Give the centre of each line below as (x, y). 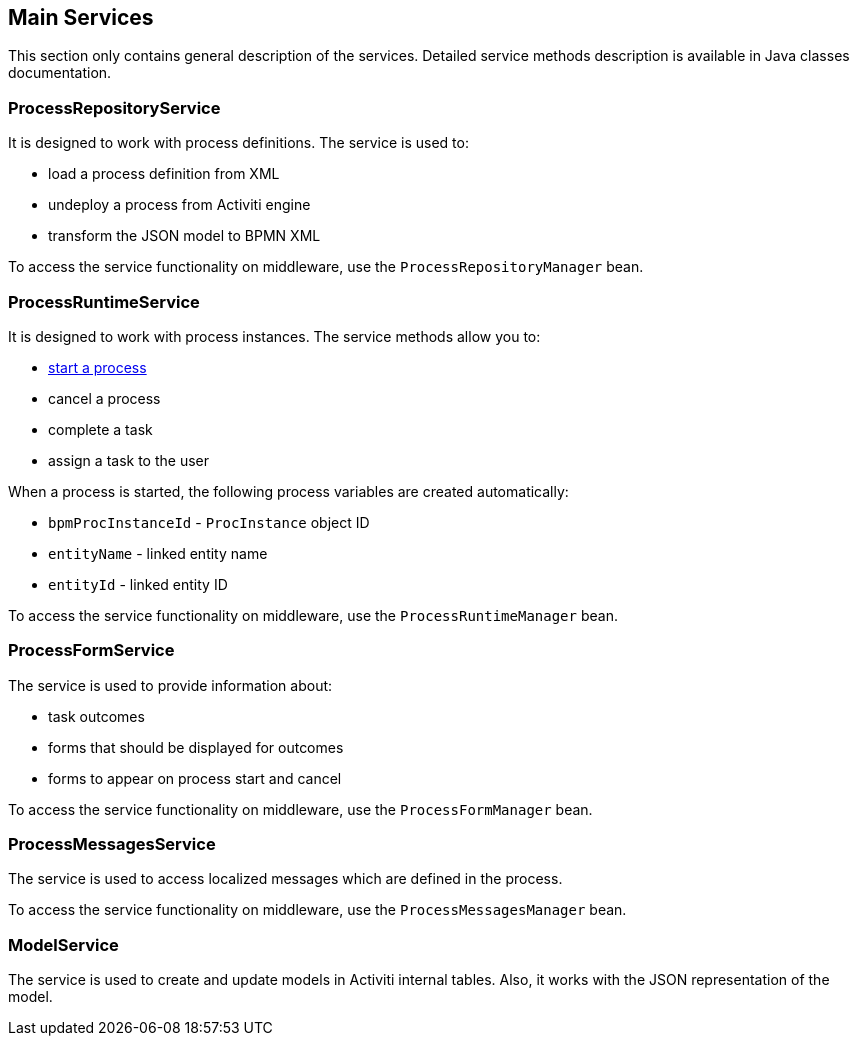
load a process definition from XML (164, 174)
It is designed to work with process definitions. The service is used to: (238, 143)
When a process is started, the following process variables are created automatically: (288, 491)
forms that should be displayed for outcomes (196, 747)
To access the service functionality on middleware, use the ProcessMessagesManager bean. (317, 910)
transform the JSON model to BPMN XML (184, 236)
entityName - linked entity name (158, 553)
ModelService (63, 944)
